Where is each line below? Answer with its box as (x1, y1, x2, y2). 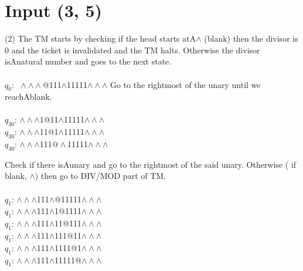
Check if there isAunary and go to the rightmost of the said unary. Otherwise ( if (5, 158, 297, 170)
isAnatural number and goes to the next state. (5, 55, 172, 67)
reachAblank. (5, 90, 52, 103)
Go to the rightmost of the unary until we (110, 78, 261, 90)
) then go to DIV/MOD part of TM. (35, 170, 166, 182)
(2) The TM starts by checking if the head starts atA (5, 32, 196, 45)
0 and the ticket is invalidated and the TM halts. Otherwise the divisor (5, 43, 260, 56)
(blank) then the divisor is (204, 32, 298, 45)
